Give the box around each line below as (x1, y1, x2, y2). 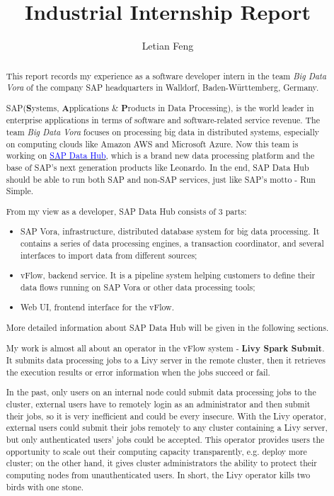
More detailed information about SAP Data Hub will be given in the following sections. (6, 322, 329, 334)
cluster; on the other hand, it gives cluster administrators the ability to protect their (6, 457, 318, 469)
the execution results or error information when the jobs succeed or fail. (6, 366, 270, 378)
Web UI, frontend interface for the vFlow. (21, 301, 174, 313)
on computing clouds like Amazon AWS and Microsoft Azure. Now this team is (6, 137, 299, 150)
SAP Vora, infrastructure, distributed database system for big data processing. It (21, 225, 320, 237)
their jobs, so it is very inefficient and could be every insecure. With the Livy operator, (6, 410, 326, 422)
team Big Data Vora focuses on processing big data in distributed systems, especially (6, 126, 319, 138)
